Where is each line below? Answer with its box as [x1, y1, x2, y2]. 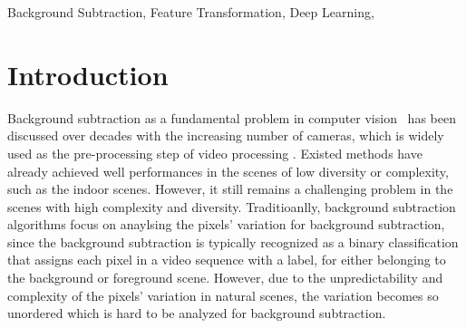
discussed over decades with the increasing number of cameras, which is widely [7, 126, 444, 145]
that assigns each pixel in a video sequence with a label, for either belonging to [7, 250, 446, 269]
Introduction [7, 55, 169, 92]
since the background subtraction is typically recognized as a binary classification [7, 232, 459, 251]
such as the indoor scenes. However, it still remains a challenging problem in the [7, 179, 453, 198]
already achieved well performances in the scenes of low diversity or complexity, [7, 161, 449, 180]
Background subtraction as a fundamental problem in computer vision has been [7, 108, 456, 127]
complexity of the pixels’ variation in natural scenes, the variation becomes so [7, 285, 439, 304]
